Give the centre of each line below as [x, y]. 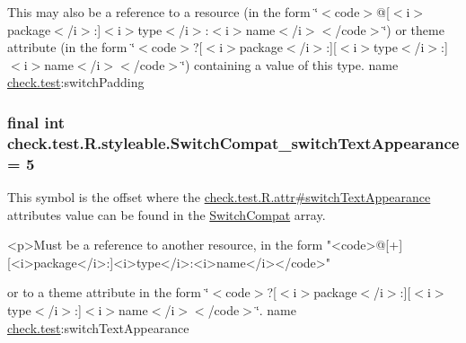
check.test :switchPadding [76, 82]
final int [36, 122]
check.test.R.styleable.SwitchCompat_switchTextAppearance [233, 142]
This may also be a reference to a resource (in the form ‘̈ [163, 12]
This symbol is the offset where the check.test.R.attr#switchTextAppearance [219, 197]
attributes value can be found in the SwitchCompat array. [167, 214]
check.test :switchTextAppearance [98, 327]
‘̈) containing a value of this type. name [290, 64]
